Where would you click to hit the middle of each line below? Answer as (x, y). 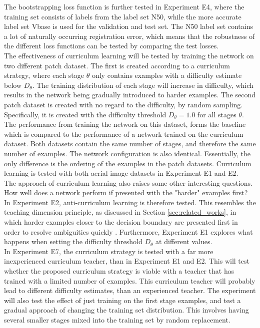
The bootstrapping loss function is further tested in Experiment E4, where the (124, 6)
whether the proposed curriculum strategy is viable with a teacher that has (119, 271)
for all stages (217, 114)
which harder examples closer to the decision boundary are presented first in (121, 222)
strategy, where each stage (44, 75)
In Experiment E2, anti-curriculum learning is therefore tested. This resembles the (130, 202)
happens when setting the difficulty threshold (73, 241)
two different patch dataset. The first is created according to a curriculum (117, 65)
